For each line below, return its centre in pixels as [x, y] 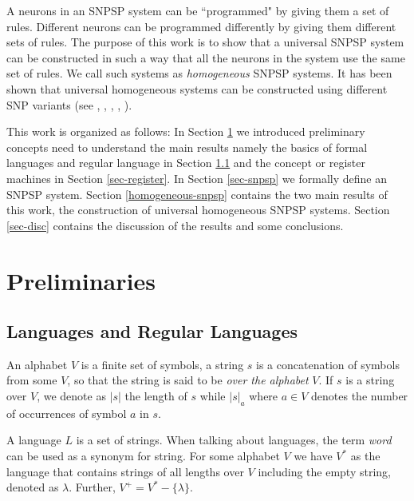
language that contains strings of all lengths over [125, 471]
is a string [370, 380]
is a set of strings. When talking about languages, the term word [234, 440]
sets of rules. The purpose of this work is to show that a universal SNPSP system [205, 42]
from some [32, 380]
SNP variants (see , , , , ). [69, 104]
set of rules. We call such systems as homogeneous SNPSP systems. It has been [199, 73]
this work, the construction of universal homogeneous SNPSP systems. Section [198, 210]
